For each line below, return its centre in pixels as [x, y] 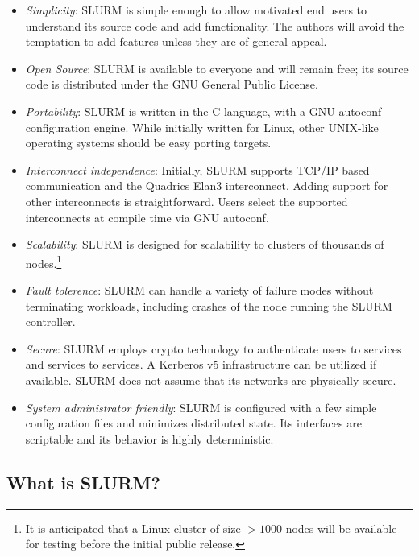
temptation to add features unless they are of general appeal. [176, 41]
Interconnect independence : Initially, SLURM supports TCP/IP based [197, 169]
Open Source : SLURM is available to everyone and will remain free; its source [217, 68]
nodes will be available [341, 528]
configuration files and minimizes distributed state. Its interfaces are [193, 423]
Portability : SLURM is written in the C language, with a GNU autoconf [203, 111]
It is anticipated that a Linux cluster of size [133, 528]
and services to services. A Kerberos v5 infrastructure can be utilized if [201, 364]
